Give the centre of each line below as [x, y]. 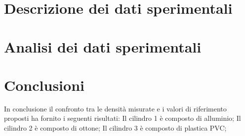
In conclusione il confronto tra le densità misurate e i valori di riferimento [115, 108]
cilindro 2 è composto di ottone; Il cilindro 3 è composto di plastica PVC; [115, 128]
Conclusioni [44, 85]
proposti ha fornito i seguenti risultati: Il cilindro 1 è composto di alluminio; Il [122, 118]
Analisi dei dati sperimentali [103, 46]
